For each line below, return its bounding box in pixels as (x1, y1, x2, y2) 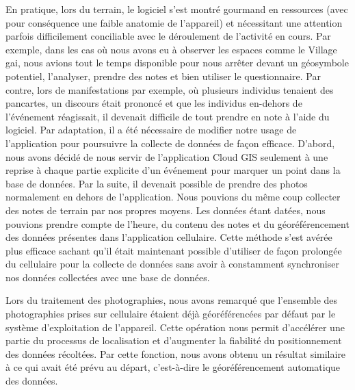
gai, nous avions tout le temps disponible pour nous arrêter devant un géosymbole (5, 55, 349, 70)
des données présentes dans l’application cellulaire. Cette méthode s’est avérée (5, 230, 332, 244)
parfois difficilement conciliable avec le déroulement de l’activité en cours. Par (5, 29, 331, 43)
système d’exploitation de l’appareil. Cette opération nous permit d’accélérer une (5, 320, 345, 334)
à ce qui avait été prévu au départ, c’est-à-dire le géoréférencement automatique (5, 360, 341, 374)
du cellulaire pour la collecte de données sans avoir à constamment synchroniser (5, 257, 339, 271)
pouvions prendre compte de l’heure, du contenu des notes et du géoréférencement (5, 216, 350, 231)
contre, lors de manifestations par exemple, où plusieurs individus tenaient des (5, 82, 334, 96)
